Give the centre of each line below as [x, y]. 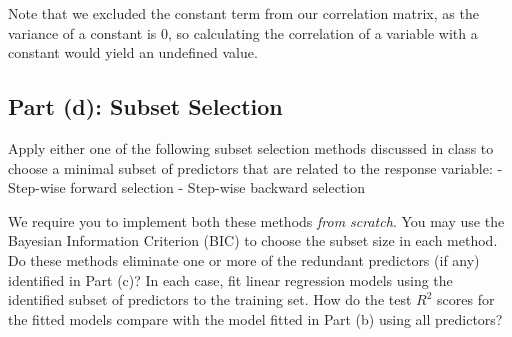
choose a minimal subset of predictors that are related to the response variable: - [255, 167]
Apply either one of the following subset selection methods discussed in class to [251, 147]
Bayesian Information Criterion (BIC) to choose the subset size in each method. [253, 240]
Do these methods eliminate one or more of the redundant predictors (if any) [244, 259]
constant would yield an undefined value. [133, 52]
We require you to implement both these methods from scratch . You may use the [256, 220]
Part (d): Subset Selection [145, 106]
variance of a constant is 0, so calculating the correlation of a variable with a [243, 32]
